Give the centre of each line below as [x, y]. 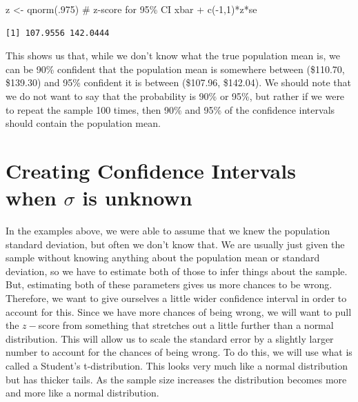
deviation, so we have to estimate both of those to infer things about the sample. [177, 271]
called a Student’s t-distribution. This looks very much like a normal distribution [177, 365]
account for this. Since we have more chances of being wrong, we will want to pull [179, 311]
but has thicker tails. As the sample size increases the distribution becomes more [176, 379]
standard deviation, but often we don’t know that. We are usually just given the [175, 244]
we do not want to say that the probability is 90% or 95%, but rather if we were [175, 96]
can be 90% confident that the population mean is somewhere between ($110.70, [175, 69]
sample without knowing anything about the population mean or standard [163, 258]
